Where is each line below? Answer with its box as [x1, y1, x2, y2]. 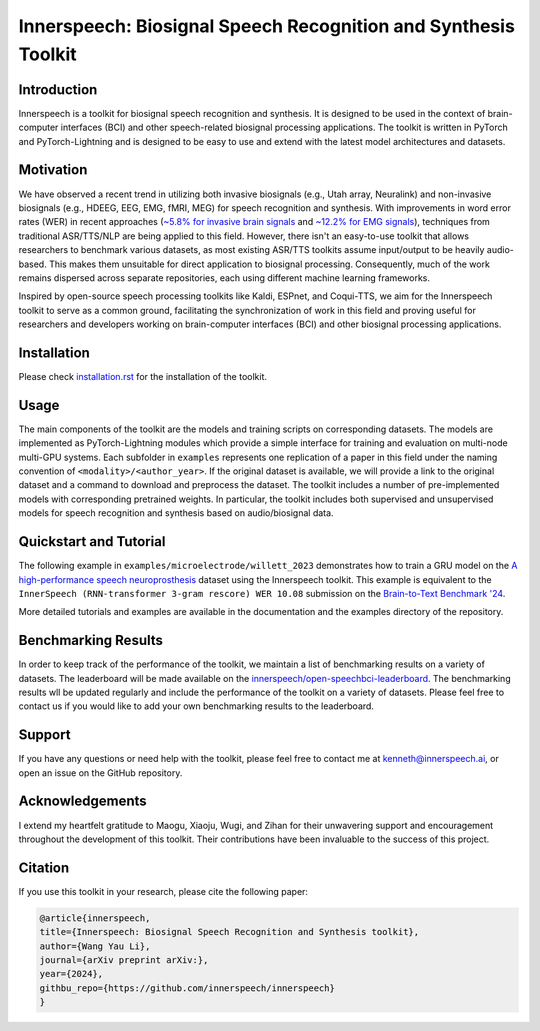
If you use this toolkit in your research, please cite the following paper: [18, 885, 309, 897]
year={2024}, [39, 968, 104, 980]
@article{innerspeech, [39, 912, 151, 924]
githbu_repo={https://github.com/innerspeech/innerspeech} [39, 982, 335, 994]
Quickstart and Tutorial [18, 533, 166, 550]
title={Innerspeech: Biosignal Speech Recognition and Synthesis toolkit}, [39, 926, 420, 938]
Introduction [18, 81, 98, 98]
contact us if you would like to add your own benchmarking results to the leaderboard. [18, 700, 375, 712]
